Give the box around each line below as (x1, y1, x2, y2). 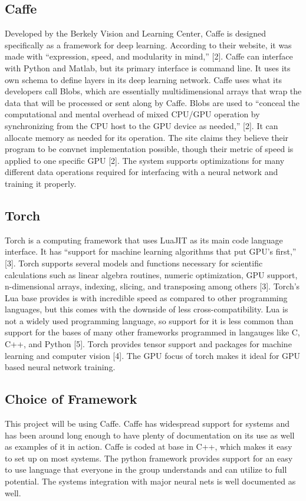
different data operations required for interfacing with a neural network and (5, 166, 278, 178)
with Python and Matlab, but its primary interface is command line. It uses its (5, 61, 291, 74)
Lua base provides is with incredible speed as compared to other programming (5, 291, 288, 304)
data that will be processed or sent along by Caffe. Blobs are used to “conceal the (5, 96, 300, 108)
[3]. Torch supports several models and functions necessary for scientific (5, 256, 263, 269)
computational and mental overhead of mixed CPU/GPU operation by (5, 108, 260, 120)
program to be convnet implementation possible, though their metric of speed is (5, 143, 294, 155)
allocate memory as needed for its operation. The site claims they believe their (5, 131, 289, 143)
